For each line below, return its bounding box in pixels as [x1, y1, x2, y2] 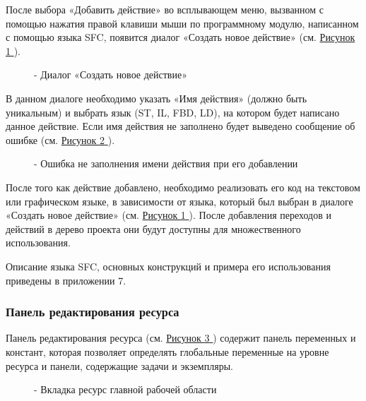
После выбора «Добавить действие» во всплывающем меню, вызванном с [6, 2, 324, 16]
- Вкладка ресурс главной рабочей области [34, 382, 217, 397]
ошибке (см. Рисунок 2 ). [6, 132, 115, 147]
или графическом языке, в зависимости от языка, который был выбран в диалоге [6, 193, 353, 208]
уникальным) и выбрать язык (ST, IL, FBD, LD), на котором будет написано [6, 104, 340, 119]
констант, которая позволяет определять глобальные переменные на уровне [6, 344, 329, 359]
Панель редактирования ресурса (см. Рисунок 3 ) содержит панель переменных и [6, 330, 356, 345]
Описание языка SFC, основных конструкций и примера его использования [6, 258, 331, 273]
